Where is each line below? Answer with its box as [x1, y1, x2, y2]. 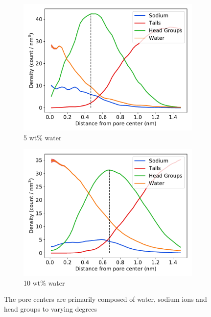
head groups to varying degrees [4, 303, 97, 314]
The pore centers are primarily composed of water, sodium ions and [4, 294, 207, 304]
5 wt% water [23, 132, 62, 142]
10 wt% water [23, 277, 65, 288]
